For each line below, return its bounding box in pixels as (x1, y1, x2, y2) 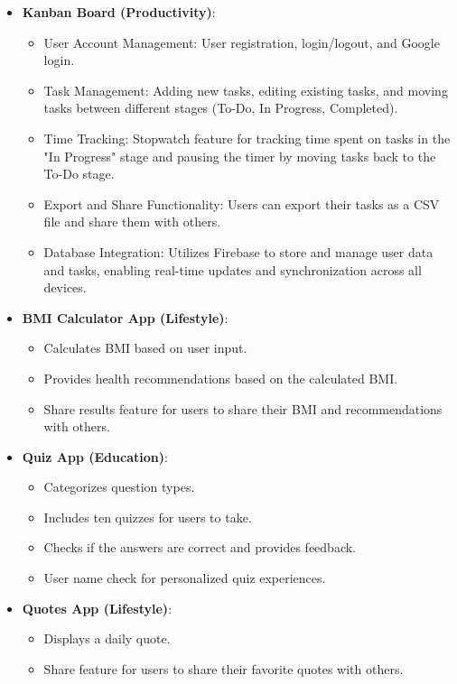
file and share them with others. (43, 212, 221, 231)
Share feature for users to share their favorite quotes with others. (43, 659, 404, 678)
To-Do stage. (43, 164, 115, 183)
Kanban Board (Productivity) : (22, 3, 216, 21)
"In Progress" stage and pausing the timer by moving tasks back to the (43, 146, 436, 165)
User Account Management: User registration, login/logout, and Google (43, 32, 440, 51)
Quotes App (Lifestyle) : (22, 598, 173, 617)
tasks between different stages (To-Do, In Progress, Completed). (43, 98, 398, 117)
